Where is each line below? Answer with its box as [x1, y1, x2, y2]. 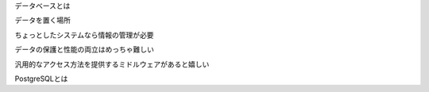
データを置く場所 [14, 16, 71, 25]
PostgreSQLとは [14, 74, 68, 83]
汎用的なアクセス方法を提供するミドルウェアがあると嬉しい [14, 59, 210, 69]
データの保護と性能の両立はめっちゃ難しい [14, 44, 154, 55]
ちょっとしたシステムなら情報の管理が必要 [14, 30, 154, 40]
